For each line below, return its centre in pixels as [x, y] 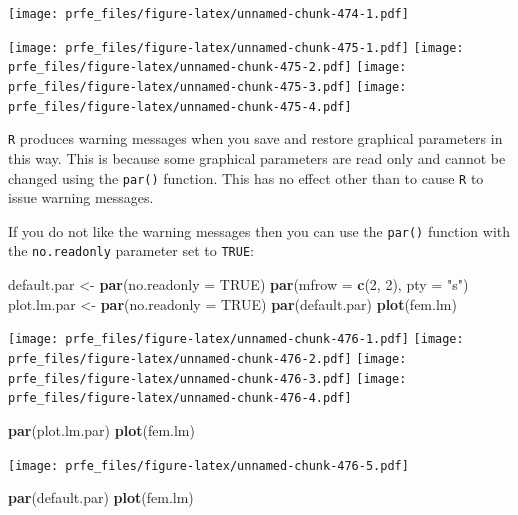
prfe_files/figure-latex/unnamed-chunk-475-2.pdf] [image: [207, 67]
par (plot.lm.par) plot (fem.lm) [101, 429]
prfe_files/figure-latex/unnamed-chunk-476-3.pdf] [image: [207, 378]
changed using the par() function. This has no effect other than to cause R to [246, 177]
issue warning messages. [81, 197]
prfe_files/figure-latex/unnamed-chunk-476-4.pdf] [180, 398]
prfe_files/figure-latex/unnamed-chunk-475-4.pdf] [180, 106]
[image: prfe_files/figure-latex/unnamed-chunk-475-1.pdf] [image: [236, 47]
